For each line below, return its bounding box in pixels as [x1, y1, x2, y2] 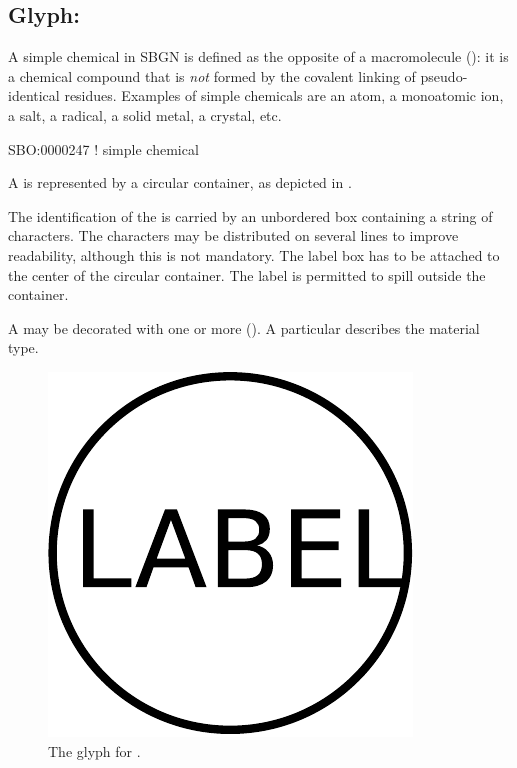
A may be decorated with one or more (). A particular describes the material [8, 317, 480, 338]
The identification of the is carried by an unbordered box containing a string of [8, 205, 493, 226]
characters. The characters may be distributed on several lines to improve [8, 225, 459, 246]
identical [8, 85, 60, 106]
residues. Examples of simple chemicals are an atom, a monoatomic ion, [64, 85, 504, 106]
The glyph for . [48, 740, 141, 761]
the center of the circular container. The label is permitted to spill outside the [8, 264, 486, 285]
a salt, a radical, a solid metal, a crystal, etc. [8, 104, 282, 125]
